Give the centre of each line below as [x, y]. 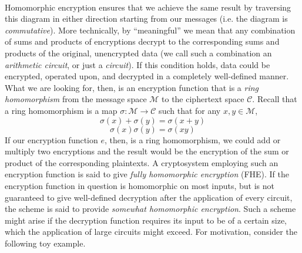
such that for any [190, 110]
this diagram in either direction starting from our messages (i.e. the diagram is [146, 18]
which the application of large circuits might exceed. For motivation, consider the [151, 232]
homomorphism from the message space [76, 99]
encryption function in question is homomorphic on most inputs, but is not [140, 185]
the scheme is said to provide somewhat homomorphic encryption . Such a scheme [150, 209]
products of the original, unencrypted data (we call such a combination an [138, 53]
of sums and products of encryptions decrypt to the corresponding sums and [142, 41]
